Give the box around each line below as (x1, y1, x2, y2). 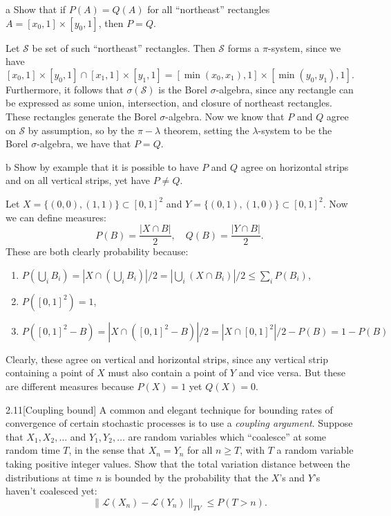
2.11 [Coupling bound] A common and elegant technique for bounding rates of (6, 402, 333, 416)
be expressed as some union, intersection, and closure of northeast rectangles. (6, 95, 332, 110)
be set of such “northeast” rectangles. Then (32, 40, 216, 55)
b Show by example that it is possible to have (6, 159, 199, 174)
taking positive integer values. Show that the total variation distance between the (6, 456, 350, 470)
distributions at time (6, 470, 93, 484)
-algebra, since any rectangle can (216, 82, 354, 96)
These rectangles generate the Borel (6, 109, 157, 123)
